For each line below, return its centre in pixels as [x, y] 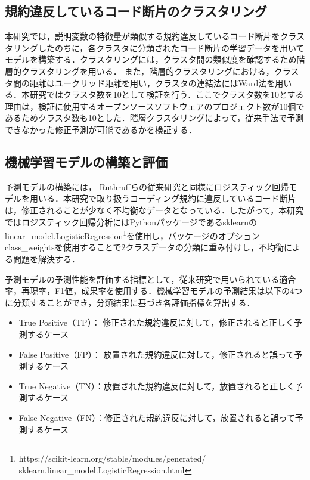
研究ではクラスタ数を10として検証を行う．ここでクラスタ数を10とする [167, 95]
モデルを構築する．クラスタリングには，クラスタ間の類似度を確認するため [151, 59]
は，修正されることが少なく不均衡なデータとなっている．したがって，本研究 [154, 210]
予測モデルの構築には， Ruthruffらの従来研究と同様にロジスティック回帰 [147, 186]
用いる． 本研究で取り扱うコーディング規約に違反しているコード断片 [163, 198]
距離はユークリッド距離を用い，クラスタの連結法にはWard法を [152, 83]
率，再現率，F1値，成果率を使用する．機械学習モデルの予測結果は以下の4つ [154, 291]
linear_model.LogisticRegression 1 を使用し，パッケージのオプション [132, 235]
